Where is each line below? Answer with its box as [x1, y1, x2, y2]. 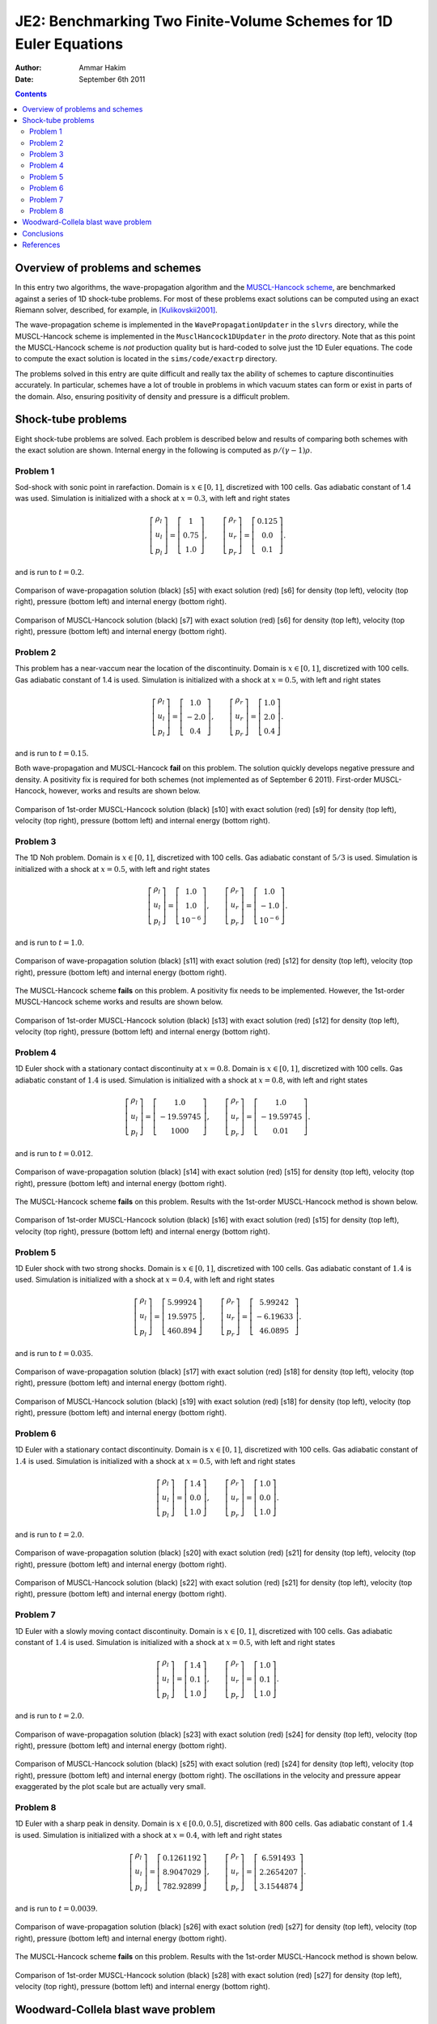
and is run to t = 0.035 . [15, 1348, 93, 1358]
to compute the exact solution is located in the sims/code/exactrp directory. [15, 354, 278, 364]
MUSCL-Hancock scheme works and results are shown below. [15, 997, 223, 1007]
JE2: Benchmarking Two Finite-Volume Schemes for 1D [15, 12, 393, 30]
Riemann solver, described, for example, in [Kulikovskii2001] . [15, 304, 218, 315]
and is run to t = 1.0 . [15, 938, 84, 947]
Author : [15, 63, 42, 73]
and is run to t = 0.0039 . [15, 1903, 98, 1913]
